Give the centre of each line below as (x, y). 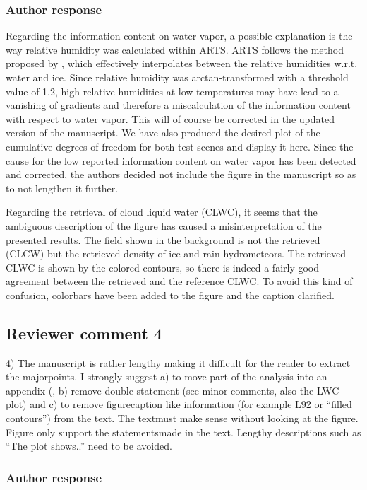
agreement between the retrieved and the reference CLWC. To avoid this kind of (179, 281)
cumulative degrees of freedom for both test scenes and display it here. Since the (180, 146)
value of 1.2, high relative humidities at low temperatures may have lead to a (172, 91)
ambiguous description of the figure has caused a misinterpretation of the (164, 225)
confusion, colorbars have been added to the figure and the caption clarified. (170, 294)
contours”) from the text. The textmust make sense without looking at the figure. (182, 418)
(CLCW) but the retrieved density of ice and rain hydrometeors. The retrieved (176, 253)
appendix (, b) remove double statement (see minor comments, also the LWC (173, 390)
